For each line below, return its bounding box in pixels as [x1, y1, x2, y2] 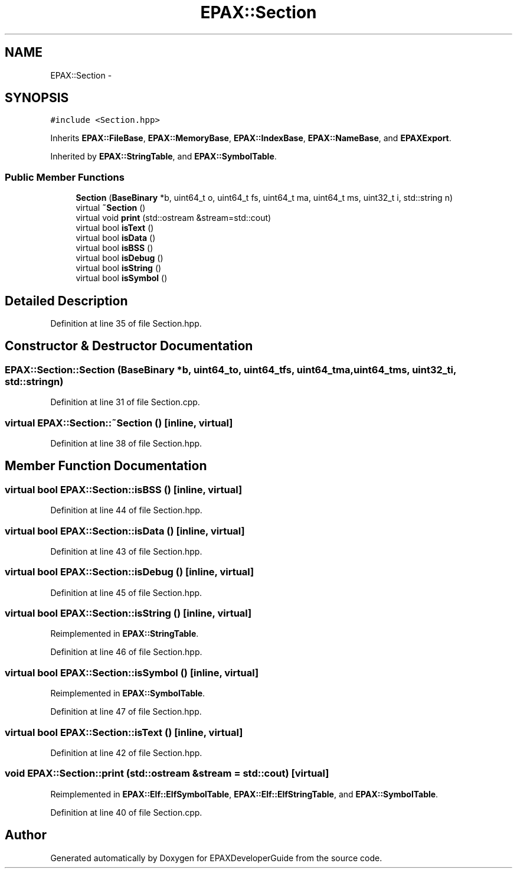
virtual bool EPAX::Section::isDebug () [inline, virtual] [5, 566, 254, 578]
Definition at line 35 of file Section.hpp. [50, 318, 202, 329]
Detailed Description [5, 293, 128, 308]
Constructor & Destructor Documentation [5, 338, 253, 354]
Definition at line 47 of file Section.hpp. [50, 706, 202, 717]
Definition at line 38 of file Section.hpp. [50, 438, 202, 448]
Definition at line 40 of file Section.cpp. [50, 807, 202, 817]
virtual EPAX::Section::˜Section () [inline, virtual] [5, 416, 233, 429]
